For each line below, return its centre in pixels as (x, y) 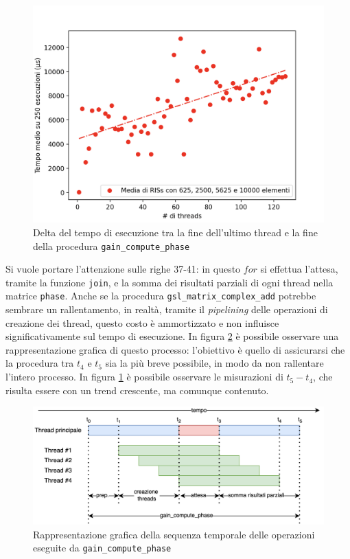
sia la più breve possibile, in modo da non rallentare (214, 363)
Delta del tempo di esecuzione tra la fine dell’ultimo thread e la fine (175, 232)
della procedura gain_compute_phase (112, 246)
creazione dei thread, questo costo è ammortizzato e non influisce (142, 322)
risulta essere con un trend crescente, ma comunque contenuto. (137, 390)
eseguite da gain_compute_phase (102, 548)
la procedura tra (40, 363)
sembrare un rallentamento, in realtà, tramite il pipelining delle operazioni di (167, 309)
